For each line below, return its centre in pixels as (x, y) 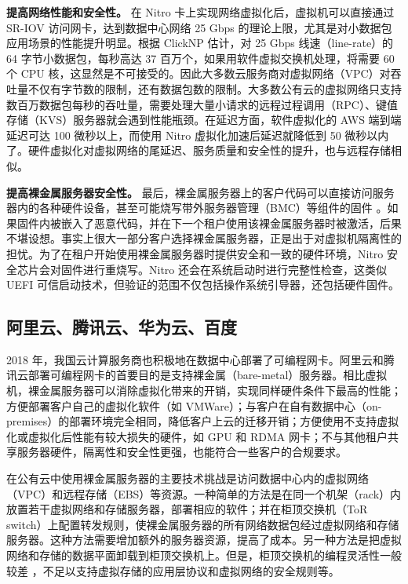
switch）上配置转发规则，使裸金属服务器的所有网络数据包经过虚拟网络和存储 (203, 524)
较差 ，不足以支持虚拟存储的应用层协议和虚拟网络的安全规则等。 (173, 570)
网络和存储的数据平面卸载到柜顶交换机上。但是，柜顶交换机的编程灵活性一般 (204, 555)
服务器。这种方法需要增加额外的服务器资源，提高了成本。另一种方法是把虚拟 (204, 540)
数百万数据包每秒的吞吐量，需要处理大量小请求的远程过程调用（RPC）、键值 (202, 104)
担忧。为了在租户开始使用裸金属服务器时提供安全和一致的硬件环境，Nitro (195, 253)
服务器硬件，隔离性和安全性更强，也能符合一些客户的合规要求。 (182, 452)
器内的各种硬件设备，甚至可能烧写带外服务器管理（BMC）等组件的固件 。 (197, 208)
